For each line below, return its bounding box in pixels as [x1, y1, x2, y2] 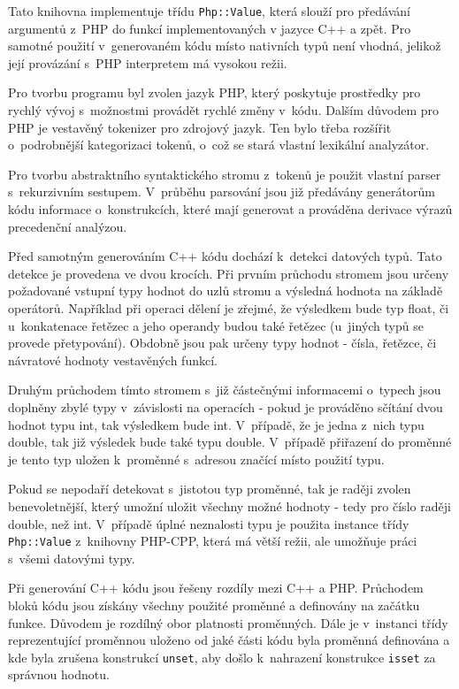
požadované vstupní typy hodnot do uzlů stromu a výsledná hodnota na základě [8, 281, 443, 300]
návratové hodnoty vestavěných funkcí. [8, 350, 218, 369]
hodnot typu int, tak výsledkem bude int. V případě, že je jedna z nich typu [8, 415, 425, 433]
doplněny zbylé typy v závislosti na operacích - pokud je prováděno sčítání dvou [8, 397, 443, 416]
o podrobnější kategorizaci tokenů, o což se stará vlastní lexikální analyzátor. [8, 135, 430, 154]
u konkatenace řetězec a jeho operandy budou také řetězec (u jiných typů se [8, 316, 424, 334]
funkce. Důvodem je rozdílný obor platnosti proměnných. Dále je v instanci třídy [8, 613, 448, 632]
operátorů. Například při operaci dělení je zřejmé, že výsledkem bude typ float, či [8, 298, 449, 317]
